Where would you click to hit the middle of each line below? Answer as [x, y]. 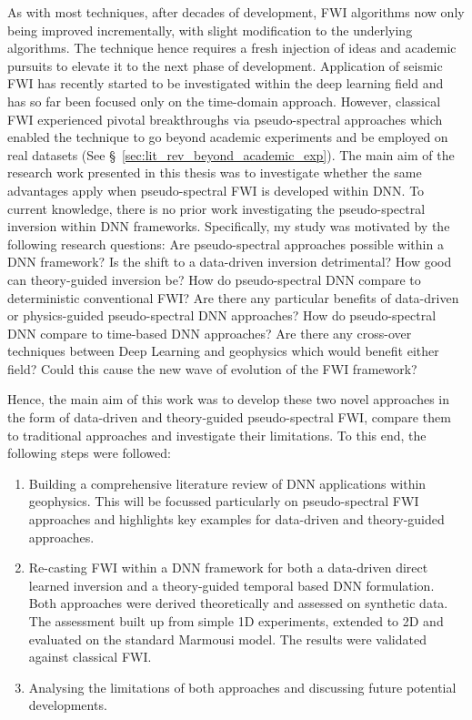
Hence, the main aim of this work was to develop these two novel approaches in [229, 399]
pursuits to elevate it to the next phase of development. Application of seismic [225, 65]
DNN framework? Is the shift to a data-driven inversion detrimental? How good [230, 262]
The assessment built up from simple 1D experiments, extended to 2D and [236, 621]
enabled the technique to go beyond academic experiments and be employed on [228, 137]
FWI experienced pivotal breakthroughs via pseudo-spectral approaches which [225, 119]
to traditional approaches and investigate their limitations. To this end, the [217, 435]
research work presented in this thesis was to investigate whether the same [215, 172]
